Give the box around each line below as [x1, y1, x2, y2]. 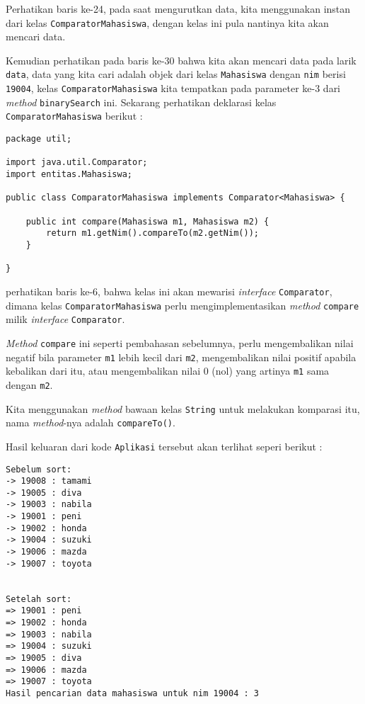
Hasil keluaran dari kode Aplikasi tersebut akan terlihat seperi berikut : [6, 438, 323, 453]
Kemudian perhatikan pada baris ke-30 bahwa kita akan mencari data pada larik [6, 52, 357, 67]
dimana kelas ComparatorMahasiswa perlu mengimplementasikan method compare [6, 297, 359, 312]
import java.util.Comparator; [6, 157, 148, 168]
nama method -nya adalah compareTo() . [6, 415, 175, 430]
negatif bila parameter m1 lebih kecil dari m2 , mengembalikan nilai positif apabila [6, 349, 357, 364]
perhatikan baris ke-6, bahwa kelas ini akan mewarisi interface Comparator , [6, 283, 332, 298]
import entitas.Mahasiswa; [6, 169, 132, 180]
